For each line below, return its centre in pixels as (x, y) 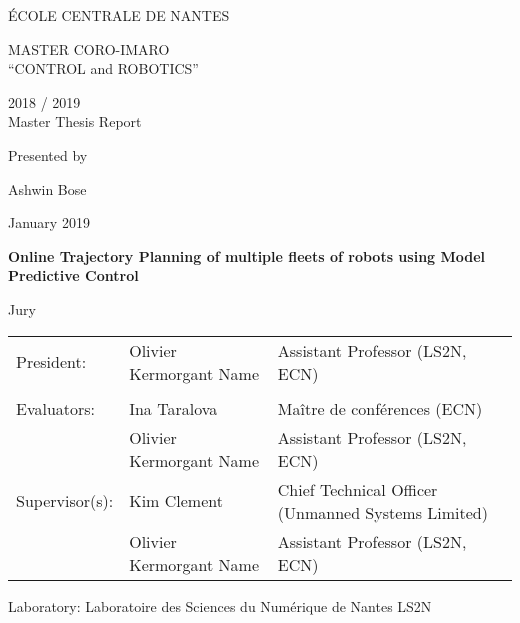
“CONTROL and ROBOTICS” (103, 68)
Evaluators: (56, 408)
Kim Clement (176, 501)
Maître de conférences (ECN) (380, 408)
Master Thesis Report (75, 121)
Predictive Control (73, 275)
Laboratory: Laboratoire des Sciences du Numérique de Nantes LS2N (220, 605)
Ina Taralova (173, 408)
